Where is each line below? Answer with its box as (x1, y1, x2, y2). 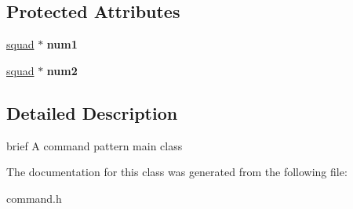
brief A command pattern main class (6, 137, 183, 153)
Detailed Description (6, 100, 178, 124)
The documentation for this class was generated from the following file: (6, 164, 348, 180)
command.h (6, 189, 62, 206)
